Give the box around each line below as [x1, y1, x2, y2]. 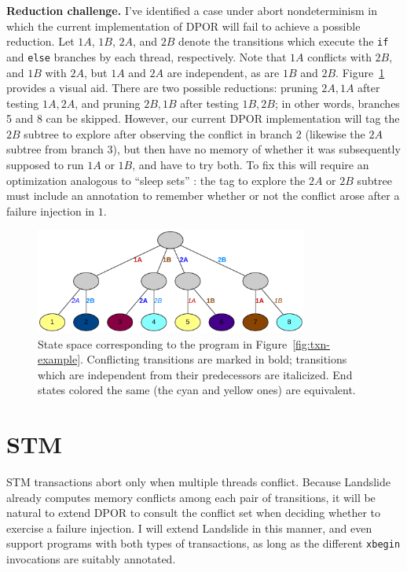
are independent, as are [167, 64, 280, 80]
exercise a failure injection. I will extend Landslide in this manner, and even [6, 519, 372, 536]
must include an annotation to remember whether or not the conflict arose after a [6, 187, 400, 204]
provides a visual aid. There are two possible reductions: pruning [6, 79, 318, 96]
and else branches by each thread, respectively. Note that [6, 48, 287, 65]
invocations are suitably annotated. [6, 551, 176, 567]
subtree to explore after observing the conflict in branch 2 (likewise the [24, 125, 365, 142]
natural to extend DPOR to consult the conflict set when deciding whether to [6, 504, 381, 521]
